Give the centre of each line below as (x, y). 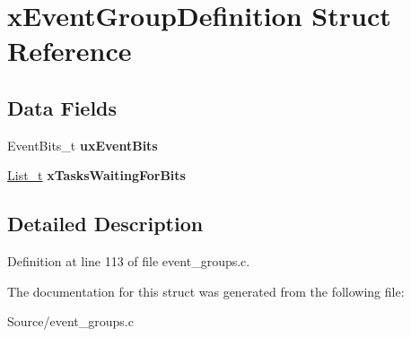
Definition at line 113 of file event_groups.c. (129, 261)
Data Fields (62, 107)
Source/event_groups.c (70, 321)
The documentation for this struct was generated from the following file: (206, 291)
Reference (70, 51)
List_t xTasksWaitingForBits (96, 175)
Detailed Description (105, 224)
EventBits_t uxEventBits (83, 145)
